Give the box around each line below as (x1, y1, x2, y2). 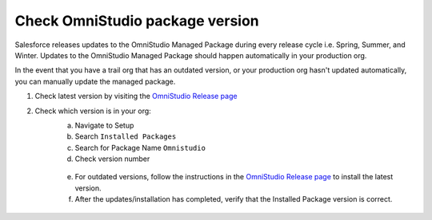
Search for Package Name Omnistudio (74, 143, 206, 152)
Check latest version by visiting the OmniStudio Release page (34, 92, 238, 101)
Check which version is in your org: (34, 106, 151, 116)
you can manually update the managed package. (14, 77, 176, 86)
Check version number (74, 154, 150, 163)
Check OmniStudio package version (14, 12, 259, 29)
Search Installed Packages (74, 132, 177, 141)
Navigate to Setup (74, 120, 134, 130)
